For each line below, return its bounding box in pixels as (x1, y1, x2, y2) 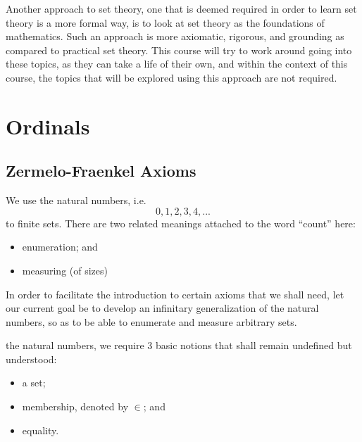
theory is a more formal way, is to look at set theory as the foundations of (6, 15, 325, 30)
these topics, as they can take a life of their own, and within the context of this (6, 56, 348, 71)
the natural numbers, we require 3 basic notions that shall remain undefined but (6, 338, 352, 353)
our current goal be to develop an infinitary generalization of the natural (6, 301, 319, 315)
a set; (22, 375, 46, 390)
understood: (6, 351, 57, 366)
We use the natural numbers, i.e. (6, 193, 146, 208)
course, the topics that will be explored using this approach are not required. (6, 70, 337, 84)
